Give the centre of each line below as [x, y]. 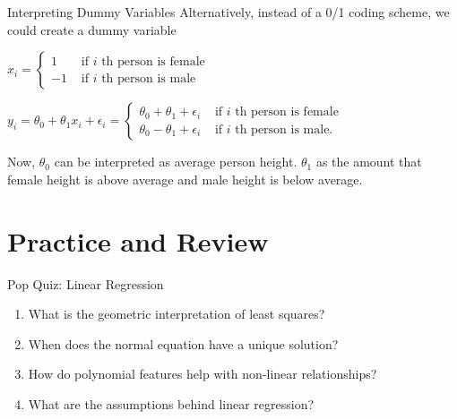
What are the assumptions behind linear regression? [171, 403]
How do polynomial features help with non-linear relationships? [203, 374]
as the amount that [369, 162]
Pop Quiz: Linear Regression [86, 283]
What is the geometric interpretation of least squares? [177, 314]
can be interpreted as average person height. [176, 162]
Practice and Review [138, 240]
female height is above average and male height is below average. [185, 179]
